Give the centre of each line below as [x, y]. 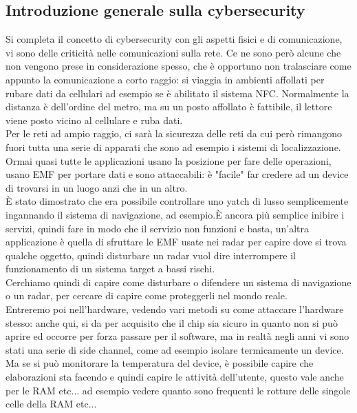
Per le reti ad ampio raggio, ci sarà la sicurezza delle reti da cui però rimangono [174, 133]
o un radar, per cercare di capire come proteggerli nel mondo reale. [147, 295]
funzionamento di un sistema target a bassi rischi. [110, 269]
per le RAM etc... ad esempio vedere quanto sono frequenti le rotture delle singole [178, 390]
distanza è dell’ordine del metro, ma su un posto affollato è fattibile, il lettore [169, 107]
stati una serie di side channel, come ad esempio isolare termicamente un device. [175, 349]
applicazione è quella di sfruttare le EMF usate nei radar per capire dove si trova [176, 242]
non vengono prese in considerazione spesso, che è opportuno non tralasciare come [178, 66]
